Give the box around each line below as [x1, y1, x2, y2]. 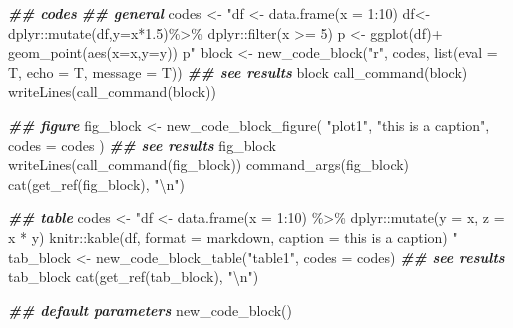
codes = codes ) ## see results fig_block [8, 134, 276, 155]
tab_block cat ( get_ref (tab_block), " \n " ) [8, 266, 259, 287]
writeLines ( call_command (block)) [8, 81, 216, 102]
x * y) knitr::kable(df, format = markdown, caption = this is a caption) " [8, 226, 458, 247]
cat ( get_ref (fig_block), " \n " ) [8, 173, 186, 194]
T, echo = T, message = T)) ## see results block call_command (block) [8, 61, 468, 82]
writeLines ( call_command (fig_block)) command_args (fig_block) [8, 154, 410, 175]
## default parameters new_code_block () [8, 299, 292, 320]
